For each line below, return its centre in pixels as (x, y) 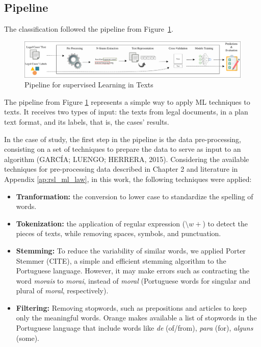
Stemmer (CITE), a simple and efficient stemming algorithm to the (121, 260)
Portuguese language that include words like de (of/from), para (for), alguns (135, 328)
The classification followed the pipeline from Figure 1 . (89, 29)
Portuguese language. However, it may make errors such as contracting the (133, 271)
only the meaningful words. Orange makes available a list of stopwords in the (136, 318)
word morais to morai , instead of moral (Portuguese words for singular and (133, 280)
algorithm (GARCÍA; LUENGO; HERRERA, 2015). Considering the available (127, 159)
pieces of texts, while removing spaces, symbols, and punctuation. (119, 233)
